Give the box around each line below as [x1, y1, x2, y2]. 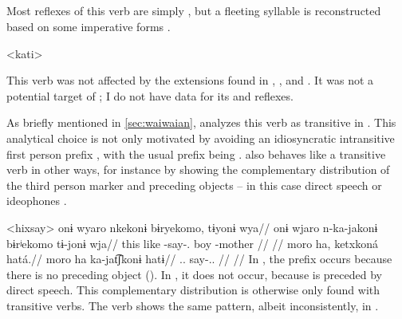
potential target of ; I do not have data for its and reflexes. [6, 87, 294, 104]
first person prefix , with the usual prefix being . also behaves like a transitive [6, 145, 386, 162]
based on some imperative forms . [6, 18, 171, 34]
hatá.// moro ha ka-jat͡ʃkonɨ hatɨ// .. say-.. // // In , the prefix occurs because [6, 250, 392, 267]
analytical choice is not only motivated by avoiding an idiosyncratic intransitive [6, 129, 395, 146]
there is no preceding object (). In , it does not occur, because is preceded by [6, 266, 382, 282]
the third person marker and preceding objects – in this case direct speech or [6, 176, 382, 193]
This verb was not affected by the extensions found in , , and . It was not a [6, 72, 374, 89]
